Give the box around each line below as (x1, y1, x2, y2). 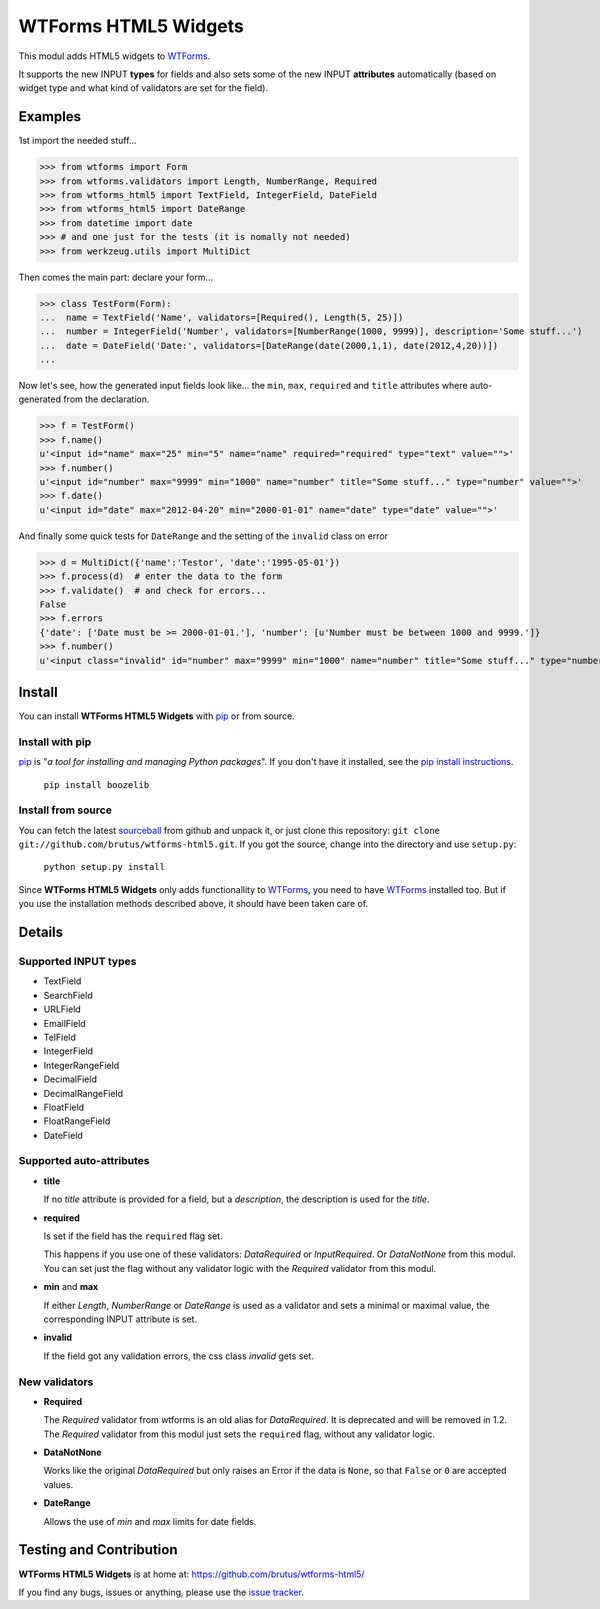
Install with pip (18, 735, 92, 749)
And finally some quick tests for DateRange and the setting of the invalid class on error (18, 530, 389, 542)
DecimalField (43, 1073, 97, 1085)
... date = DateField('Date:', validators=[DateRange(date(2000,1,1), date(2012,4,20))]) (39, 340, 499, 351)
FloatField (43, 1101, 85, 1113)
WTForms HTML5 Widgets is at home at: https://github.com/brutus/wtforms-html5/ (18, 1568, 365, 1580)
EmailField (43, 1017, 87, 1029)
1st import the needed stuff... (18, 135, 137, 147)
